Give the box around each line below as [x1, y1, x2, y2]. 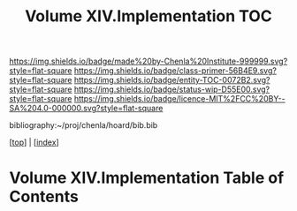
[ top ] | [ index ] [9, 137, 59, 147]
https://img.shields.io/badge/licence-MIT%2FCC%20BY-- [73, 94, 286, 104]
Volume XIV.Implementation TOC [25, 6, 272, 26]
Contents [9, 187, 80, 207]
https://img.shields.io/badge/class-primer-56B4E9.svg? [73, 65, 277, 76]
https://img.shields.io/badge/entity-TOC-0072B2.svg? [73, 75, 270, 86]
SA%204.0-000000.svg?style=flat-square [9, 103, 164, 114]
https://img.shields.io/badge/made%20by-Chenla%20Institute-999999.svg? [9, 56, 288, 67]
